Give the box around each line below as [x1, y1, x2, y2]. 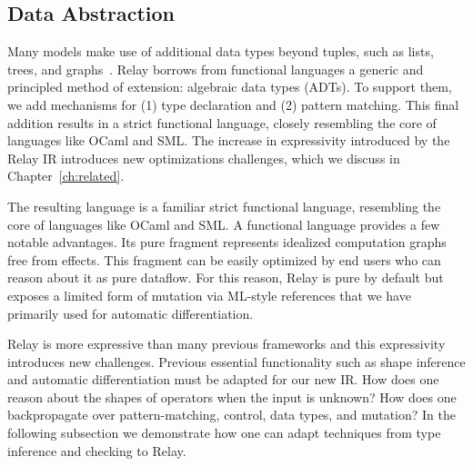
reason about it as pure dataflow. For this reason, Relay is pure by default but [7, 268, 444, 287]
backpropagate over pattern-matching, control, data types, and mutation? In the [7, 405, 456, 424]
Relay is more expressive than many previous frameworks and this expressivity [7, 334, 446, 353]
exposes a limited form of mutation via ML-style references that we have [7, 285, 411, 304]
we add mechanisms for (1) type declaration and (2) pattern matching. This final [7, 94, 459, 114]
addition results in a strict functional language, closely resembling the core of [7, 113, 437, 132]
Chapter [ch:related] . [7, 166, 125, 185]
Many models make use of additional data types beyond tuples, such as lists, [7, 42, 434, 61]
